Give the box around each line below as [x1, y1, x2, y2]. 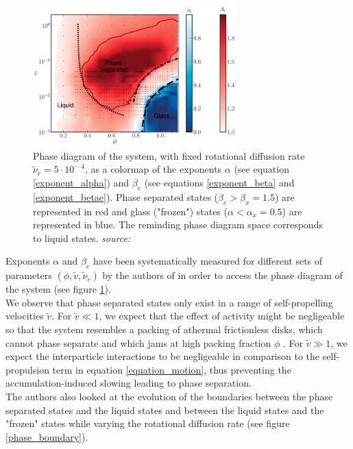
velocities [5, 308, 44, 323]
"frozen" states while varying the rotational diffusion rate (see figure [5, 416, 290, 430]
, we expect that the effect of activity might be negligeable [99, 308, 345, 323]
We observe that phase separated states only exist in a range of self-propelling [5, 295, 333, 309]
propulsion [5, 362, 49, 376]
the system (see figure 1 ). [5, 282, 111, 296]
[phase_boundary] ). [5, 429, 88, 444]
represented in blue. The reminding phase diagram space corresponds [33, 217, 323, 232]
